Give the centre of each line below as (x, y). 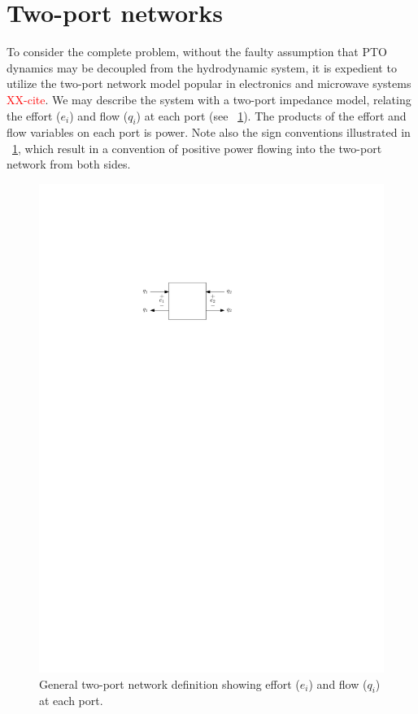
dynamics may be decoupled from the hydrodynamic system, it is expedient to (202, 67)
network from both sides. (69, 164)
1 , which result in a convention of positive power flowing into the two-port (197, 148)
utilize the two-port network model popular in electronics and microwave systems (209, 83)
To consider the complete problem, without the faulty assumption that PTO (197, 52)
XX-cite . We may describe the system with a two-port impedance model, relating (209, 99)
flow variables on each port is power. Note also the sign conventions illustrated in (209, 132)
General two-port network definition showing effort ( (170, 683)
